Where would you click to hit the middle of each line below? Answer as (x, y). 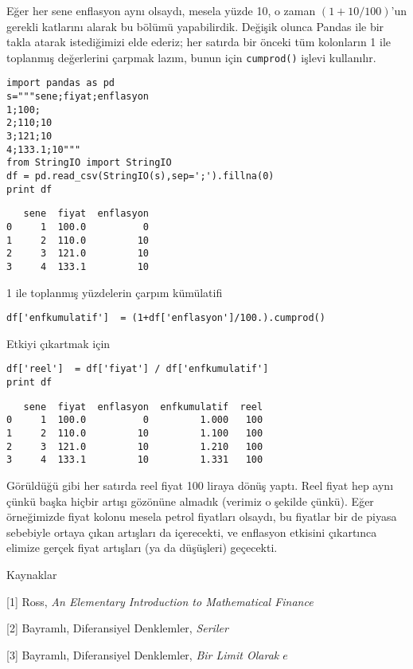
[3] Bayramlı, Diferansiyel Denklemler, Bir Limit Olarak (143, 654)
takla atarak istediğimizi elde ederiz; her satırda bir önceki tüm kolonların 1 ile (199, 42)
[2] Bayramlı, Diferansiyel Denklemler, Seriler (117, 628)
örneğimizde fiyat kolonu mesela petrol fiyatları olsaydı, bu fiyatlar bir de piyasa (202, 516)
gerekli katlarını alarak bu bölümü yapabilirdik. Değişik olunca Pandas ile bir (195, 26)
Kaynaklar (32, 575)
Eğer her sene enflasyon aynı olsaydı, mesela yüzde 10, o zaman (161, 10)
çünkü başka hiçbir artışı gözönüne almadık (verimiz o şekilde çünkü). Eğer (190, 501)
